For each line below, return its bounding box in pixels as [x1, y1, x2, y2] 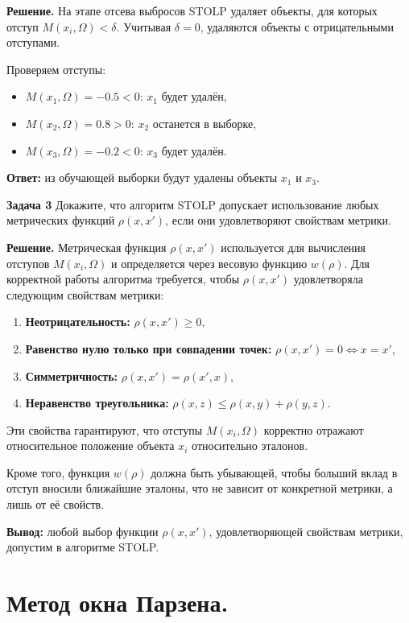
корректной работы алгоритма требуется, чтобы [6, 270, 240, 287]
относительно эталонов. [192, 437, 308, 454]
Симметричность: [25, 367, 118, 384]
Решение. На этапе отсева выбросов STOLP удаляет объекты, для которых [6, 2, 378, 19]
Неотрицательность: [25, 313, 130, 330]
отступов [6, 254, 50, 271]
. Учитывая [116, 18, 171, 35]
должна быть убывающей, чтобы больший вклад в [151, 464, 398, 481]
